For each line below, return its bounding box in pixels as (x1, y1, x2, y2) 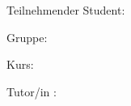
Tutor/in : (6, 83, 57, 100)
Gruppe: (6, 28, 48, 45)
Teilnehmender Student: (6, 2, 125, 18)
